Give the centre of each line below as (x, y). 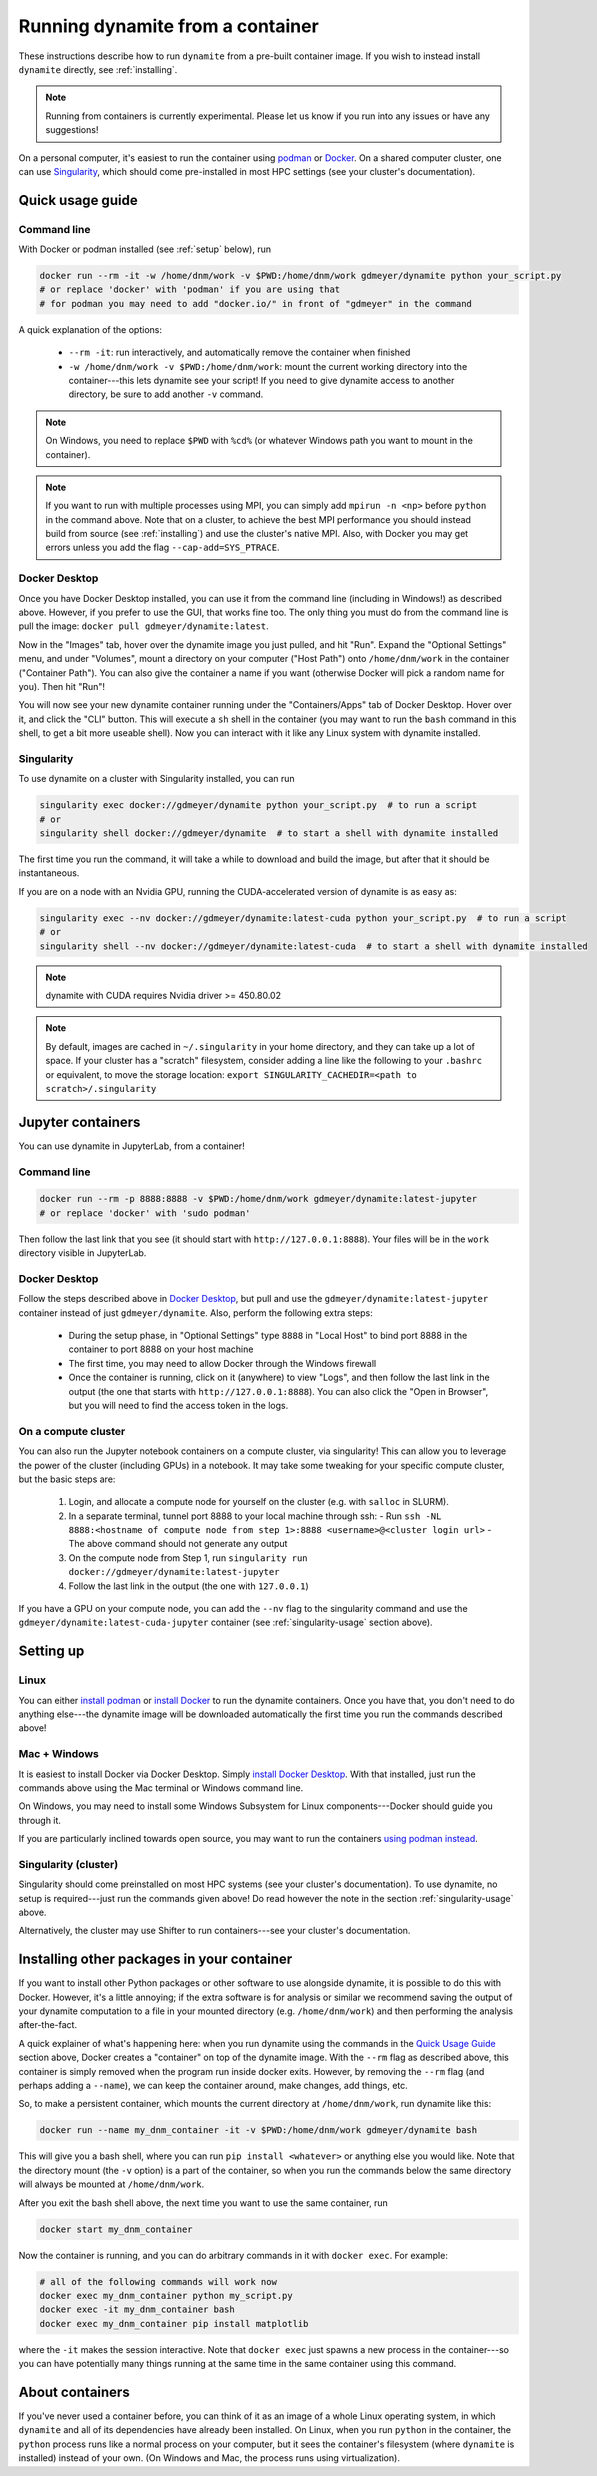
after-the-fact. (48, 2025)
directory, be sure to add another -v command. (166, 394)
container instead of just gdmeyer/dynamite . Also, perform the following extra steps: (196, 1312)
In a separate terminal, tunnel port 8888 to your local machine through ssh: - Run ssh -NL (255, 1516)
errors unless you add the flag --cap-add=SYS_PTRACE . (162, 547)
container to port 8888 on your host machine (161, 1349)
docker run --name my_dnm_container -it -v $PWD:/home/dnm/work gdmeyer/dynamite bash (258, 2130)
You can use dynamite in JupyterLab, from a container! (131, 1146)
